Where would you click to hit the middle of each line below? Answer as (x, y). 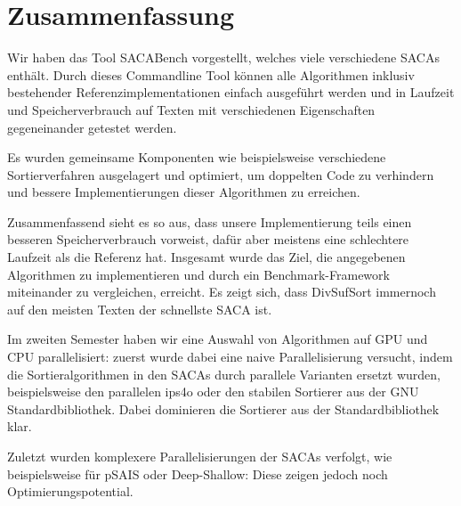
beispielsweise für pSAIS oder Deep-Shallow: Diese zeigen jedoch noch (198, 473)
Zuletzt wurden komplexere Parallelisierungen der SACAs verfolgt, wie (200, 456)
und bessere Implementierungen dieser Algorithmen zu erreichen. (184, 192)
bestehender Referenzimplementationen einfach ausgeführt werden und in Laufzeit (231, 92)
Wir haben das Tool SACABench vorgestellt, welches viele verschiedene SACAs (223, 57)
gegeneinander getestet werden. (92, 127)
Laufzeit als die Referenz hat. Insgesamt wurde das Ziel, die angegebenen (206, 257)
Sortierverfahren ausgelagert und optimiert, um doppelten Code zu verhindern (221, 174)
